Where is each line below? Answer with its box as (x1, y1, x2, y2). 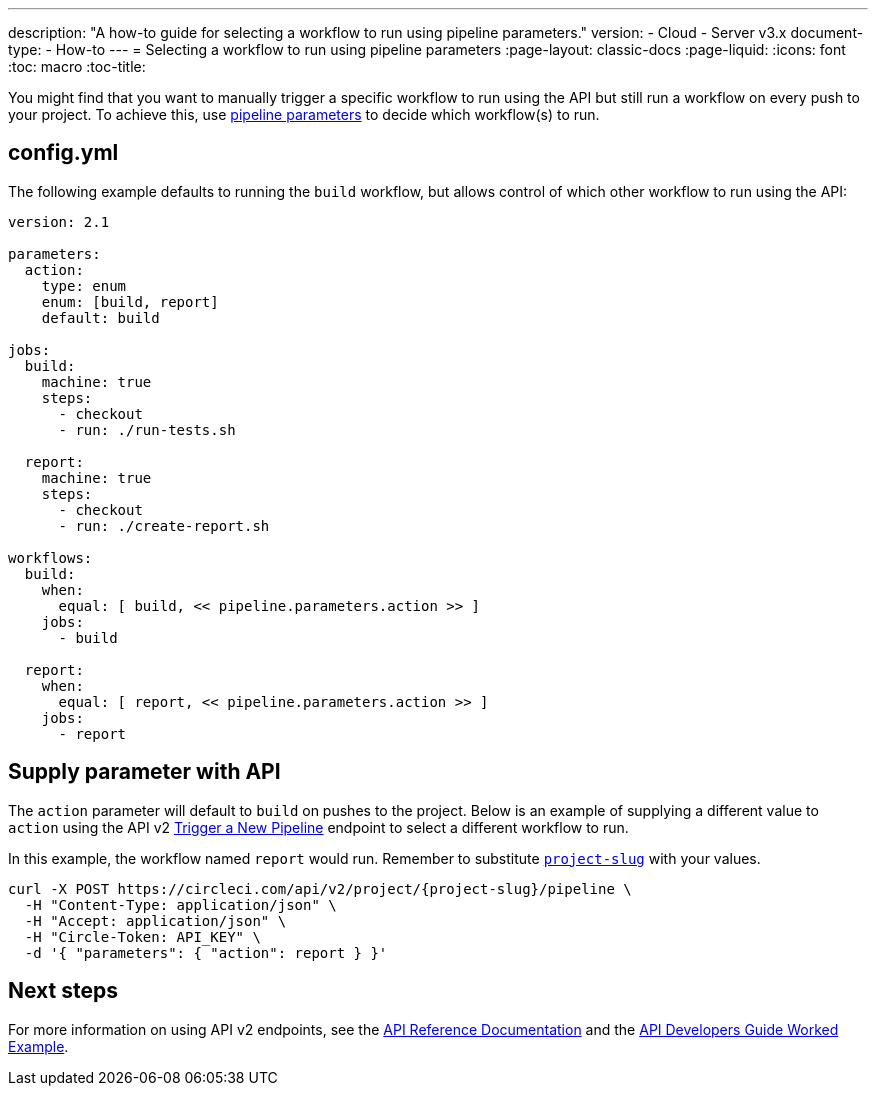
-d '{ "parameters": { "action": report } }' (24, 944, 388, 961)
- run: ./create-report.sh (58, 517, 270, 534)
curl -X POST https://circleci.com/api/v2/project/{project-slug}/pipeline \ (8, 880, 632, 897)
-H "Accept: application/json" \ (24, 912, 287, 929)
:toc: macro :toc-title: (8, 58, 146, 75)
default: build (41, 309, 160, 326)
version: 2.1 (8, 213, 110, 230)
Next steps (8, 978, 118, 1004)
